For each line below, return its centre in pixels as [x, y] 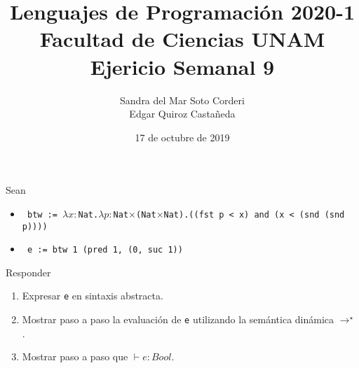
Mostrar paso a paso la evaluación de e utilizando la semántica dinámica [178, 319]
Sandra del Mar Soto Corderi [182, 100]
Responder [28, 272]
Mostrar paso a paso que [75, 356]
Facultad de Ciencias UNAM [182, 39]
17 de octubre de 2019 [182, 137]
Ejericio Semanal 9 [182, 66]
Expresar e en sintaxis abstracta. [93, 296]
